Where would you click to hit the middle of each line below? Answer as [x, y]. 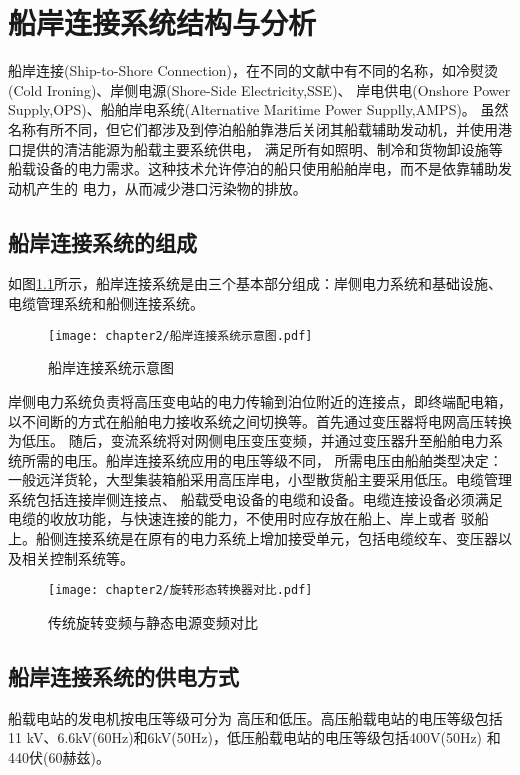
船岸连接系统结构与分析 [162, 22]
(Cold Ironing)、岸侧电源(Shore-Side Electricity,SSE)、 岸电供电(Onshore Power [259, 89]
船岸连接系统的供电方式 [123, 675]
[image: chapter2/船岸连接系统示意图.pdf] [180, 335]
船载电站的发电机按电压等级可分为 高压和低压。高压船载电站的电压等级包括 [255, 717]
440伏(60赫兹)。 [59, 756]
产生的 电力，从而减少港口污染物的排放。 [171, 187]
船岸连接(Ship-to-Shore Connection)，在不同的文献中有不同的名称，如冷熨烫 [253, 70]
